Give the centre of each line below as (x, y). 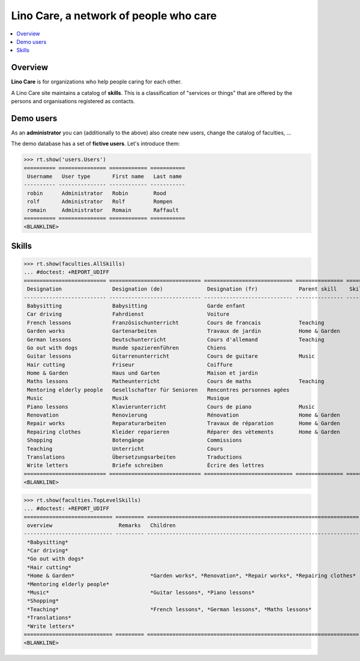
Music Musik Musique (128, 398)
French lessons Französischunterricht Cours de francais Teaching (176, 322)
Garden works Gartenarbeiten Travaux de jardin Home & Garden (184, 331)
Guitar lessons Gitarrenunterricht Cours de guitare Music (171, 356)
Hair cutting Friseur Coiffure (130, 364)
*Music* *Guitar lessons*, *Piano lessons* (141, 593)
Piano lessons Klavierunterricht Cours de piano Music (171, 406)
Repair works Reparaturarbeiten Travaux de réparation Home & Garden (184, 424)
